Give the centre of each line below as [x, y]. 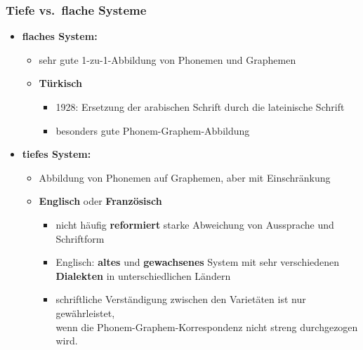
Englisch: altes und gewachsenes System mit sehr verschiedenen [198, 262]
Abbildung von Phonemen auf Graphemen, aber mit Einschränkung [185, 177]
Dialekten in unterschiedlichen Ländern [143, 275]
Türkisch [61, 83]
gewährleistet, [85, 312]
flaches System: [60, 36]
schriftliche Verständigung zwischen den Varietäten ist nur [181, 299]
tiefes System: [57, 154]
